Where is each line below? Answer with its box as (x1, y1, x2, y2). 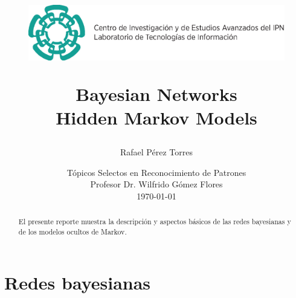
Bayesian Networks (76, 81, 237, 106)
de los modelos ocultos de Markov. (18, 227, 127, 237)
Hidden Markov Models (56, 105, 257, 130)
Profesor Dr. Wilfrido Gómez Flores (90, 178, 223, 190)
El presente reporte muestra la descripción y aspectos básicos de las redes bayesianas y (18, 216, 291, 227)
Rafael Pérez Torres (120, 146, 193, 158)
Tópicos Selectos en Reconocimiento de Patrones (66, 166, 246, 178)
